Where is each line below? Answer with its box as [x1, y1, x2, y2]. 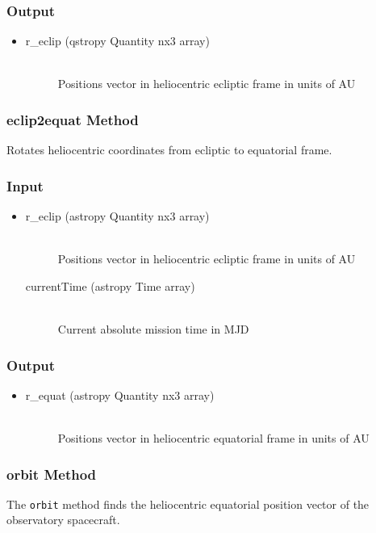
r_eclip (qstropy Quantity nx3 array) [25, 32, 210, 49]
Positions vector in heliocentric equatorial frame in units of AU [57, 430, 370, 446]
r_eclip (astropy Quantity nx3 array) [25, 208, 210, 225]
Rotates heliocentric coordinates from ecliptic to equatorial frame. [6, 141, 332, 158]
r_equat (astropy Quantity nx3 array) [25, 386, 215, 403]
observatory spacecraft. [6, 511, 120, 528]
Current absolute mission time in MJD [57, 321, 249, 337]
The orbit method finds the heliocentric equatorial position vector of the [6, 495, 370, 512]
